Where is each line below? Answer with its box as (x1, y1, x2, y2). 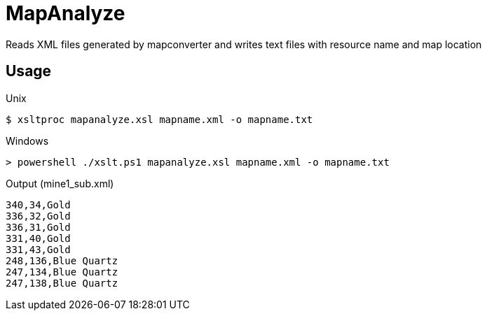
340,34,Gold (6, 199, 71, 210)
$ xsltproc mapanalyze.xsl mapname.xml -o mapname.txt (6, 113, 313, 125)
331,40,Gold (6, 232, 71, 244)
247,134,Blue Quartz (6, 266, 118, 278)
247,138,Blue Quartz (6, 277, 118, 289)
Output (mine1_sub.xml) (6, 177, 114, 189)
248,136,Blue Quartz (6, 254, 118, 266)
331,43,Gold (6, 243, 71, 255)
